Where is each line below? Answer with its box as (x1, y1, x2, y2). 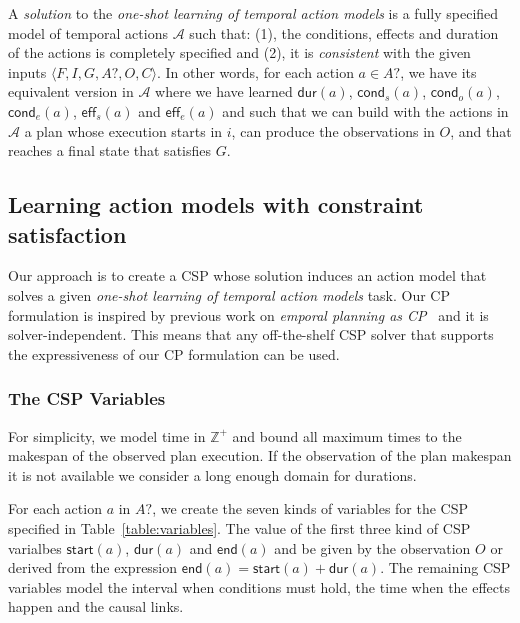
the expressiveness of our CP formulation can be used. (8, 343, 340, 364)
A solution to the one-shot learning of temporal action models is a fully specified (8, 3, 499, 23)
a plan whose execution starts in (24, 120, 223, 141)
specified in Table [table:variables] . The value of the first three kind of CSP (8, 517, 471, 538)
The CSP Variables (8, 386, 166, 411)
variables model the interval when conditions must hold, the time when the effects (8, 576, 511, 597)
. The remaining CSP (380, 557, 511, 578)
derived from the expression (8, 557, 178, 578)
